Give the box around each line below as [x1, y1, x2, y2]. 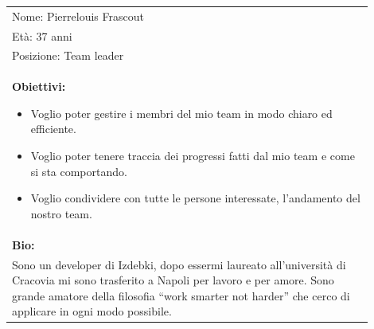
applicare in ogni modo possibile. [12, 303, 172, 319]
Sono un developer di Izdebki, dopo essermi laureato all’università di [12, 256, 346, 272]
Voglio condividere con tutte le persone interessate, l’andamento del [30, 190, 360, 206]
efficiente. [30, 120, 76, 137]
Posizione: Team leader [12, 47, 124, 64]
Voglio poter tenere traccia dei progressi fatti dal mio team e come [30, 147, 355, 164]
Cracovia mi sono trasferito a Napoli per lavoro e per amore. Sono [12, 272, 334, 288]
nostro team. [30, 205, 92, 221]
